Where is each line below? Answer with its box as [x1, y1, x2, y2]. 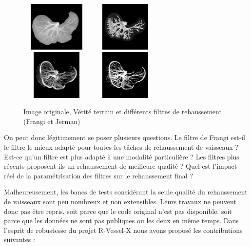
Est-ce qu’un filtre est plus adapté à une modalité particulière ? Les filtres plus [4, 151, 239, 161]
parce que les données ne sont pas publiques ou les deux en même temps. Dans [4, 215, 239, 226]
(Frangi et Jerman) [23, 116, 80, 126]
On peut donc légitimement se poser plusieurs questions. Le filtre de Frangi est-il [4, 132, 245, 142]
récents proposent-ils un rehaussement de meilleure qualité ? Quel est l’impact [4, 161, 237, 171]
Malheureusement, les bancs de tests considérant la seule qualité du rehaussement [4, 187, 248, 197]
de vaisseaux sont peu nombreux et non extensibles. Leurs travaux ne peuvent [4, 196, 236, 206]
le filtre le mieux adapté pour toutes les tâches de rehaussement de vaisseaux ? [4, 141, 238, 152]
